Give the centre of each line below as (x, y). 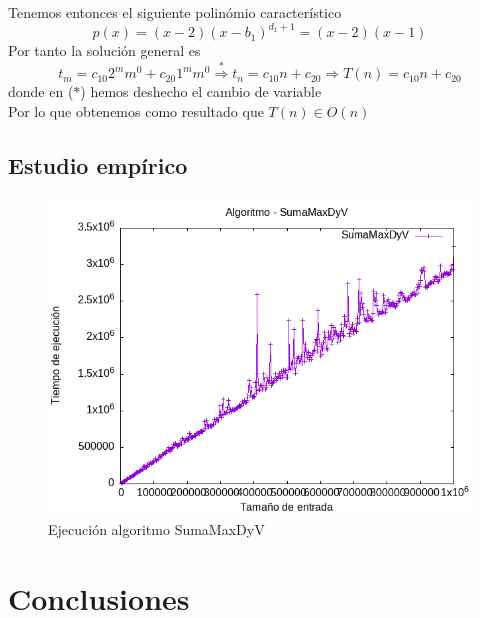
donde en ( (41, 91)
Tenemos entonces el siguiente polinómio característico (175, 12)
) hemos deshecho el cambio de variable (201, 91)
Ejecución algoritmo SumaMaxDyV (156, 529)
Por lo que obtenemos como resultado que (136, 110)
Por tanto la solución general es (104, 50)
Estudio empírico (98, 164)
